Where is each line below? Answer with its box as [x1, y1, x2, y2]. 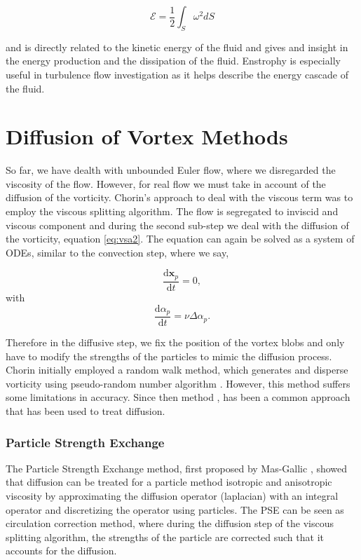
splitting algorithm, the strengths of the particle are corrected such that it [6, 529, 324, 544]
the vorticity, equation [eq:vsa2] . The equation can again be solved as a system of [6, 231, 355, 246]
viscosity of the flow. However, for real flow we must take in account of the [6, 176, 326, 191]
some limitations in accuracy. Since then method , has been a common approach [6, 390, 350, 404]
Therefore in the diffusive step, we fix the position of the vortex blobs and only [6, 335, 345, 350]
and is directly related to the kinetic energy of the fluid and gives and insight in [6, 39, 348, 54]
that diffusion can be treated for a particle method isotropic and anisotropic [6, 474, 332, 489]
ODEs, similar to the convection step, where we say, [6, 245, 229, 259]
